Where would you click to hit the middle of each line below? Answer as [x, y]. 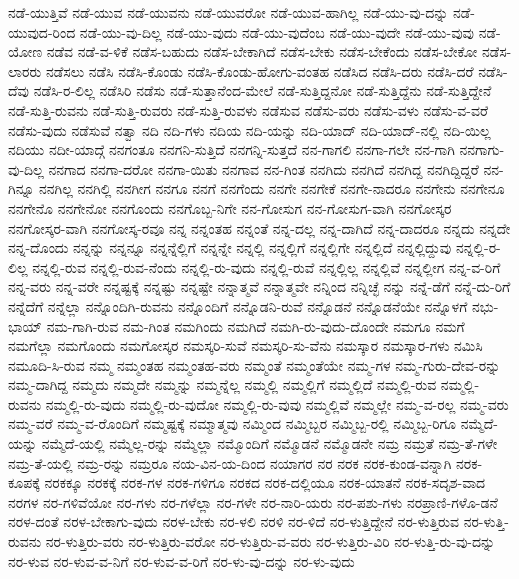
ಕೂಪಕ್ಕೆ [24, 482]
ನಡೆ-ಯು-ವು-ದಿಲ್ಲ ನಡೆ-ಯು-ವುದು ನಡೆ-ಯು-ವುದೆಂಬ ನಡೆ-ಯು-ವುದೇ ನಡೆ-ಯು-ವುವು [276, 31]
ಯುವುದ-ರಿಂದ [42, 31]
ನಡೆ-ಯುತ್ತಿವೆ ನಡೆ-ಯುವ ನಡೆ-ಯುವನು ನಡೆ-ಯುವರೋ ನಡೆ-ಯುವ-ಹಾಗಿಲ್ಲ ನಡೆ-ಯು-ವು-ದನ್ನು [228, 12]
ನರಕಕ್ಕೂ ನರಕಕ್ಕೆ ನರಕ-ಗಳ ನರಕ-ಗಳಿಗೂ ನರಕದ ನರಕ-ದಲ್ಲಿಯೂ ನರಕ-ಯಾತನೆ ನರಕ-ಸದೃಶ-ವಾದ [265, 482]
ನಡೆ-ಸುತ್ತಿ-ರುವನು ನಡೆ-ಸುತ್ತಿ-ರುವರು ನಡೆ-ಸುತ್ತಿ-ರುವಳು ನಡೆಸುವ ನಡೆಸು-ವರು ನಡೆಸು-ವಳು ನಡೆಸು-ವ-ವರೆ [248, 109]
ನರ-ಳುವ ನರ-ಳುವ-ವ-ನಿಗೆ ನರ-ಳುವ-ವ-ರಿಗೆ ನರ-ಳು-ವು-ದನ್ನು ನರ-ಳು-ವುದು [181, 560]
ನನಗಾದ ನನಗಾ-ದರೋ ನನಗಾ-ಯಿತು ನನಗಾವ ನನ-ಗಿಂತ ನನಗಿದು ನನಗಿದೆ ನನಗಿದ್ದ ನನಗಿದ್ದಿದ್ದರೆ [263, 168]
